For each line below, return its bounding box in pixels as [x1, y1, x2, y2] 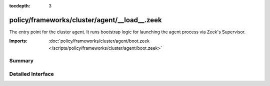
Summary [9, 57, 34, 64]
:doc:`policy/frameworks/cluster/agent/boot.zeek [48, 38, 150, 44]
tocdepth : [9, 3, 30, 8]
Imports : [9, 38, 27, 44]
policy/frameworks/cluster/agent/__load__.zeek [9, 15, 162, 24]
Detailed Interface [9, 71, 54, 78]
